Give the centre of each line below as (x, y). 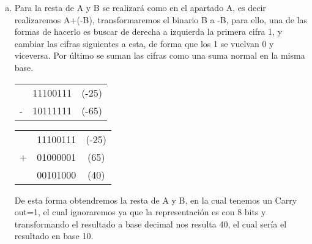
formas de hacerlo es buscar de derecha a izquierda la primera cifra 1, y (148, 31)
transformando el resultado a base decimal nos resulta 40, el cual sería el (150, 224)
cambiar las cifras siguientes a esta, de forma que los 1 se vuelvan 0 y (144, 43)
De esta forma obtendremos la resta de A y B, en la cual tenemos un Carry (156, 200)
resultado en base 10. (54, 236)
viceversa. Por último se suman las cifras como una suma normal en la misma (160, 55)
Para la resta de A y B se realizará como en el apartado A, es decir (140, 7)
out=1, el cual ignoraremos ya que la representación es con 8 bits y (140, 212)
